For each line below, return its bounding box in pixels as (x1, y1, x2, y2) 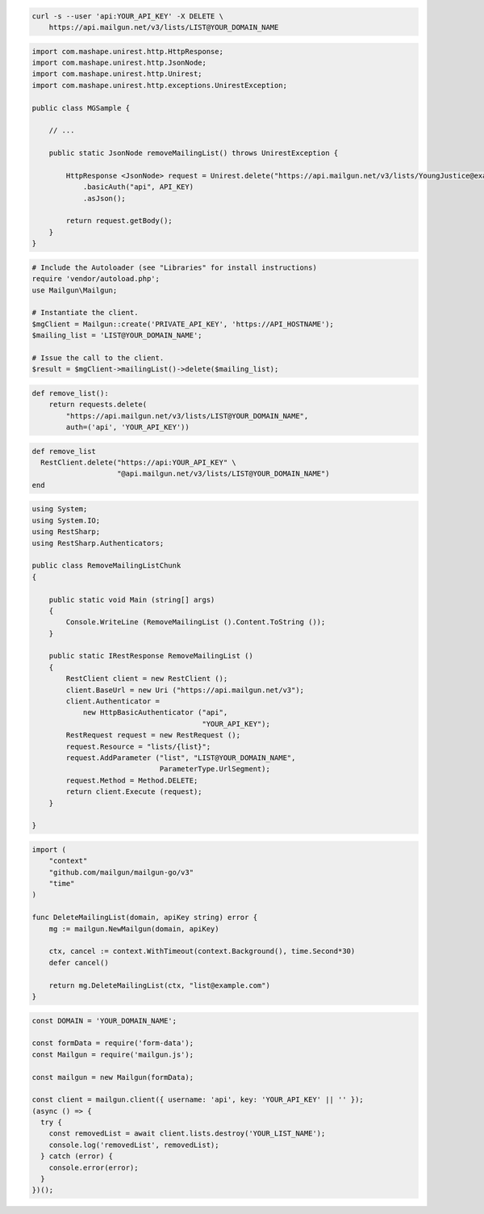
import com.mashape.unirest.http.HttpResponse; (31, 47, 223, 56)
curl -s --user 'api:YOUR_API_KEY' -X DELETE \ (31, 11, 223, 20)
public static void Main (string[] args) (48, 594, 215, 604)
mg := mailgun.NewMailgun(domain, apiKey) (48, 924, 219, 933)
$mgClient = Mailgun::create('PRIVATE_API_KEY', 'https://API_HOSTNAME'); (31, 319, 335, 329)
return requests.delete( (48, 400, 148, 410)
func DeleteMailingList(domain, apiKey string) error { (31, 913, 258, 922)
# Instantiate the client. (31, 308, 139, 317)
